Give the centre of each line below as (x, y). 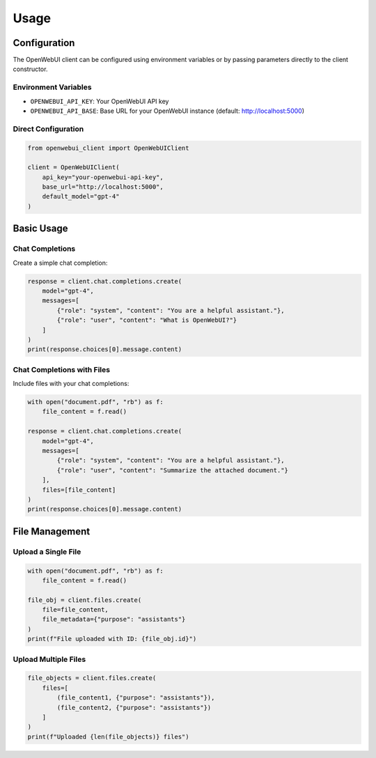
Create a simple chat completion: (60, 263)
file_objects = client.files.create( (92, 678)
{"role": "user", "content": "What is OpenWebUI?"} (147, 320)
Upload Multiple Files (49, 659)
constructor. (30, 69)
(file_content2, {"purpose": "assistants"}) (134, 707)
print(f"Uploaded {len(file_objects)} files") (108, 736)
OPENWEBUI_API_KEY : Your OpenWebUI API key (100, 101)
